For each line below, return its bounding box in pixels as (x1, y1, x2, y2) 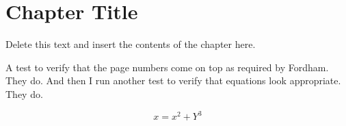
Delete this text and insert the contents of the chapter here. (5, 37, 256, 51)
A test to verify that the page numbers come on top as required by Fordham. (5, 60, 329, 74)
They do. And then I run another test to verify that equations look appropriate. (5, 73, 341, 88)
